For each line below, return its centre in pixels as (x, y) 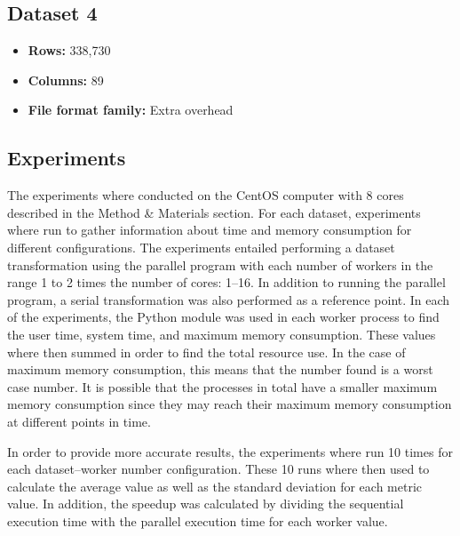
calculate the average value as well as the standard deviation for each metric (214, 486)
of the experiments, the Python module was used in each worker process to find (223, 317)
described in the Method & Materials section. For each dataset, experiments (214, 212)
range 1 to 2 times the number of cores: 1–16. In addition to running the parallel (226, 282)
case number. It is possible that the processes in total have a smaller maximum (222, 386)
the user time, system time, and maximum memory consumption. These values (222, 334)
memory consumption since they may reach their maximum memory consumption (230, 404)
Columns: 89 (66, 80)
